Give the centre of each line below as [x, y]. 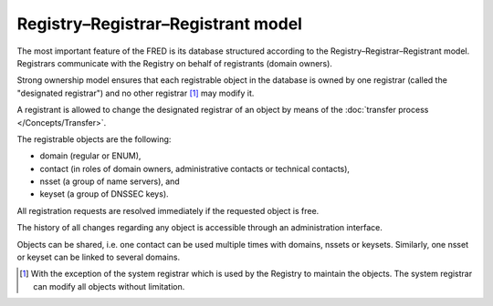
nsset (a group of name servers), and [110, 181]
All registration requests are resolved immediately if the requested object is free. [168, 210]
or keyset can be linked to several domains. [99, 257]
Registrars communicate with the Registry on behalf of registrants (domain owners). [175, 63]
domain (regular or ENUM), [90, 156]
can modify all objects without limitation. [109, 286]
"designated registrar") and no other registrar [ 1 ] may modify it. [136, 93]
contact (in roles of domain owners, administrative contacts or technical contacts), [195, 168]
